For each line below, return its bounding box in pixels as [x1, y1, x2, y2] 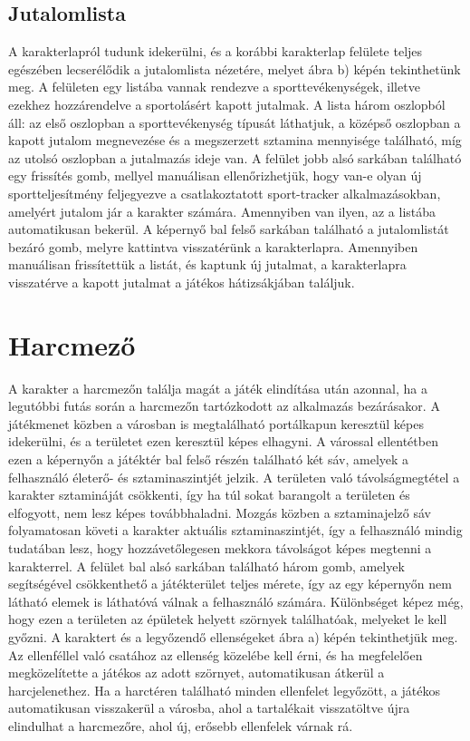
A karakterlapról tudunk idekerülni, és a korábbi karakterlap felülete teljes [8, 42, 423, 61]
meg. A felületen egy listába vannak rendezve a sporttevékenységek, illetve [8, 77, 420, 96]
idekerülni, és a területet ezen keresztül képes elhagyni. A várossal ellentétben [8, 432, 438, 451]
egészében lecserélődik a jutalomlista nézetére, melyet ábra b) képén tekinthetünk [8, 59, 461, 78]
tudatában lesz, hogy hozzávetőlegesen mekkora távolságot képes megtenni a [8, 538, 432, 557]
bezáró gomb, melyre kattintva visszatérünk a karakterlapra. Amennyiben [8, 237, 418, 256]
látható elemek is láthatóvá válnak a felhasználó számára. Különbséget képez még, [8, 591, 464, 610]
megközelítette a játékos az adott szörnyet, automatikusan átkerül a [8, 663, 385, 682]
